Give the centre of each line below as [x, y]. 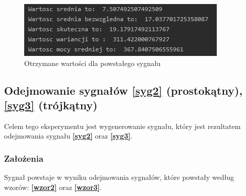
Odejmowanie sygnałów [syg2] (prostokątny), [123, 90]
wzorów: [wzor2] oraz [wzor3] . [53, 187]
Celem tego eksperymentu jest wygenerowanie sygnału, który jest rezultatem [122, 126]
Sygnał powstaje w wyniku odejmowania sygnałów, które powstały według [119, 177]
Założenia [24, 158]
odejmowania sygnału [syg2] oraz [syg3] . [68, 136]
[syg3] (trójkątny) [51, 105]
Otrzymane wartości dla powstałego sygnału [93, 63]
